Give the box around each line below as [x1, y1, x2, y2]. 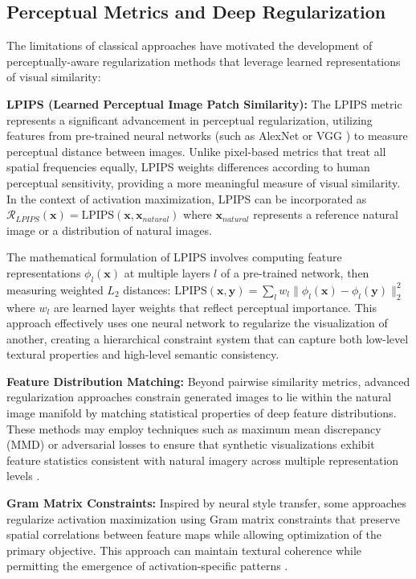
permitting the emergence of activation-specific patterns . [6, 557, 288, 574]
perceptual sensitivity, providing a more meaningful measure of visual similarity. [6, 174, 401, 191]
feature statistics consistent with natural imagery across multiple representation [6, 451, 399, 468]
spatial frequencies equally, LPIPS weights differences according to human [6, 158, 370, 175]
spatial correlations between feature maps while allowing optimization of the [6, 526, 382, 543]
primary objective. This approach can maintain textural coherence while [6, 541, 362, 558]
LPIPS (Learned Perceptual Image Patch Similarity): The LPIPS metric [6, 95, 402, 112]
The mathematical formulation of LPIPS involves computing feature [6, 248, 342, 265]
